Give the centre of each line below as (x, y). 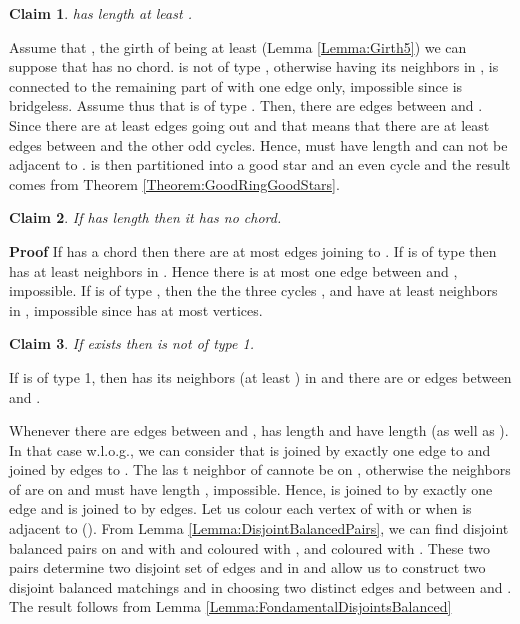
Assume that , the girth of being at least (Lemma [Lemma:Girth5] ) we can (238, 46)
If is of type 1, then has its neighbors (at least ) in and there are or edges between (260, 376)
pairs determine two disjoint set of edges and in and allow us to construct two (247, 567)
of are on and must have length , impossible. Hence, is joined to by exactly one (251, 488)
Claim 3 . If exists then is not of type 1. (131, 343)
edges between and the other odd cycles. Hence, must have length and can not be (258, 144)
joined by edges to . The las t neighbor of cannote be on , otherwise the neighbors (260, 469)
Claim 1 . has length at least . (100, 13)
